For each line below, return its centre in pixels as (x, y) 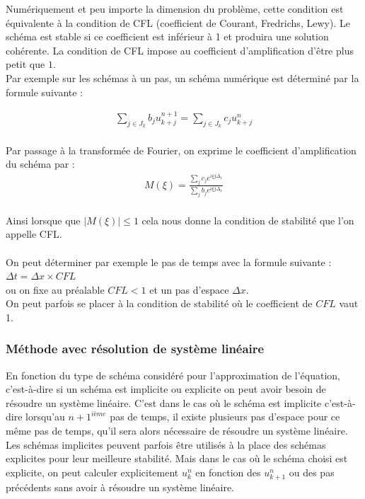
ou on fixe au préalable (55, 289)
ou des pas (312, 472)
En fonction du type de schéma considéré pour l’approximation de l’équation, (173, 375)
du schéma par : (40, 164)
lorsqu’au (45, 417)
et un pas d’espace (189, 289)
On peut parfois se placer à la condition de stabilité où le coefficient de (159, 303)
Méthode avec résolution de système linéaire (135, 349)
